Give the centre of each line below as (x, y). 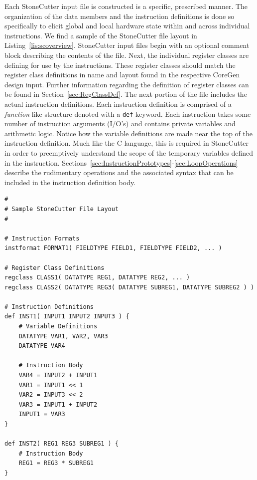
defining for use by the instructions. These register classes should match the (120, 65)
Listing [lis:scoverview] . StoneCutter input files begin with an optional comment (127, 45)
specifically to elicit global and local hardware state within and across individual (127, 26)
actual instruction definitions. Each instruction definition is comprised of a (118, 104)
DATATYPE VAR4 (42, 346)
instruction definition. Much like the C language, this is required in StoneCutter (127, 143)
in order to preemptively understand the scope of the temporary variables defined (129, 152)
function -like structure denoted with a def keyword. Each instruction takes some (128, 114)
